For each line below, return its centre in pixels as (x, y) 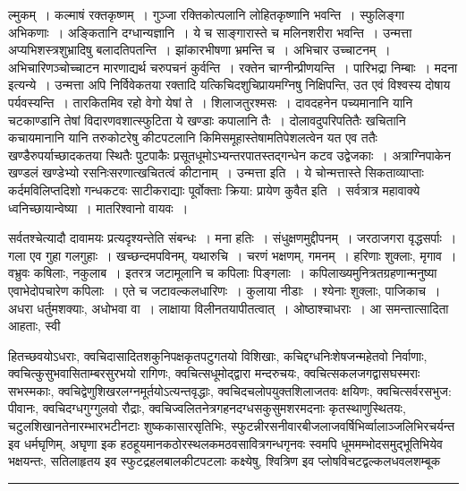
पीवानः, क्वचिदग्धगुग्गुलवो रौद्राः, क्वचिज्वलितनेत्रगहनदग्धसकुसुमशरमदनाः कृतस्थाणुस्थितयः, (207, 408)
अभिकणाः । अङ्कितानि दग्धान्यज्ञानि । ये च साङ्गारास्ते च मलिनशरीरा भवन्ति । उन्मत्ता (210, 32)
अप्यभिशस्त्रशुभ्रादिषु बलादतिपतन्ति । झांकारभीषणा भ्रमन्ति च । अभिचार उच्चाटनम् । (199, 50)
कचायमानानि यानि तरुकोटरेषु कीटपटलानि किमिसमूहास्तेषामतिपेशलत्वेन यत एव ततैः (193, 138)
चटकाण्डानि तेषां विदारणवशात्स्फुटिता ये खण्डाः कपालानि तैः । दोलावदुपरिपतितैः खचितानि (207, 120)
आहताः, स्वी (34, 326)
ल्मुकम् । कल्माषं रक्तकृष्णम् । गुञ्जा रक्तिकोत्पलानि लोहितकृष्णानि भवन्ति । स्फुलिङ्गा (206, 14)
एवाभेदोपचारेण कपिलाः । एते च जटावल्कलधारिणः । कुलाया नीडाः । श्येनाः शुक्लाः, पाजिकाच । (225, 290)
